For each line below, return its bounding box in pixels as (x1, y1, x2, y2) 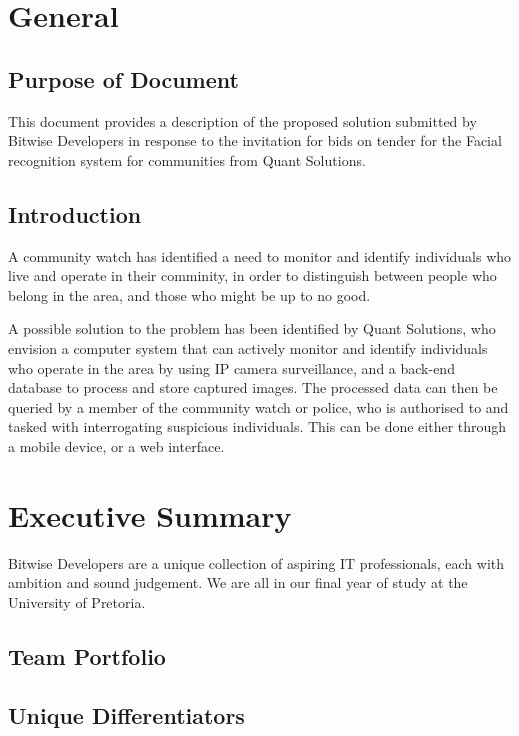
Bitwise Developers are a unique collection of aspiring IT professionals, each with (8, 552, 505, 573)
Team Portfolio (8, 640, 166, 671)
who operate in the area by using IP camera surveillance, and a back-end (8, 357, 455, 378)
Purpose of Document (8, 63, 239, 94)
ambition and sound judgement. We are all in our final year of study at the (8, 572, 468, 593)
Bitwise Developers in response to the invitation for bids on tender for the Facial (8, 130, 502, 151)
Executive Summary (8, 494, 292, 535)
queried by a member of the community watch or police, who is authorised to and (8, 396, 509, 417)
